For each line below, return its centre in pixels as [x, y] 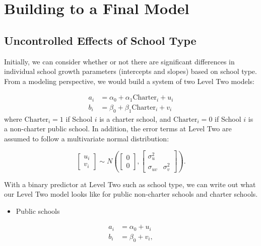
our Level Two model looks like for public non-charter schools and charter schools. [131, 194]
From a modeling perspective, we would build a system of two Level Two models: [129, 81]
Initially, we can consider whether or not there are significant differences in [119, 61]
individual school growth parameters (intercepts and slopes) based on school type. [130, 71]
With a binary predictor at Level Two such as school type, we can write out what [130, 184]
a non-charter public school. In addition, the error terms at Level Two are [118, 129]
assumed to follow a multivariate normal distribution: [87, 138]
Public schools [38, 211]
